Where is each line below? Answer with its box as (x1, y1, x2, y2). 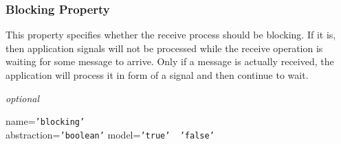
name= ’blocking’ (5, 114, 85, 128)
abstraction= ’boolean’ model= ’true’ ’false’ (5, 127, 214, 141)
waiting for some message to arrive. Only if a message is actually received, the (5, 54, 334, 69)
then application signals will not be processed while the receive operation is (5, 40, 323, 55)
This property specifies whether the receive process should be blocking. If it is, (5, 27, 336, 42)
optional (5, 91, 40, 105)
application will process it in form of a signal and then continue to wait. (5, 68, 309, 82)
